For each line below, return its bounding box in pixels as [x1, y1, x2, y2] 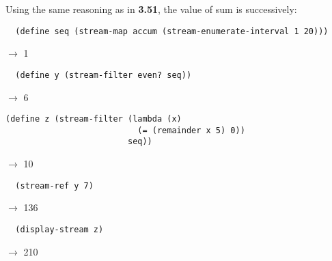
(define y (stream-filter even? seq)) [15, 70, 192, 80]
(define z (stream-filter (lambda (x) [5, 114, 182, 124]
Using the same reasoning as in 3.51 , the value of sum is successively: [5, 2, 297, 16]
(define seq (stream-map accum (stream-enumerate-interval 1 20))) [15, 26, 329, 36]
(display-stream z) [15, 224, 104, 234]
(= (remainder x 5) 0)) [137, 125, 245, 135]
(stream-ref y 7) [15, 180, 94, 191]
